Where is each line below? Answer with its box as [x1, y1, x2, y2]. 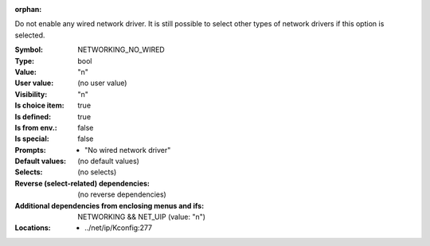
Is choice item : [14, 100, 64, 111]
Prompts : [14, 145, 47, 154]
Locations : [14, 223, 51, 232]
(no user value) [77, 78, 127, 88]
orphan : [14, 5, 42, 14]
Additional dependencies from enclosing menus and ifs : [14, 201, 205, 210]
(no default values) [77, 156, 139, 166]
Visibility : [14, 89, 48, 99]
